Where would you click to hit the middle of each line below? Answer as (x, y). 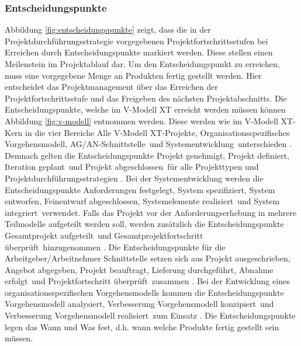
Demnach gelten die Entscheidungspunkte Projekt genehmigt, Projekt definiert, (147, 155)
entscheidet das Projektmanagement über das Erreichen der (111, 87)
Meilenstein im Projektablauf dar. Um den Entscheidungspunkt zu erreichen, (142, 64)
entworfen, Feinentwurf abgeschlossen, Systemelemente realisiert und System (142, 201)
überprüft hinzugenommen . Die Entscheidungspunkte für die (115, 247)
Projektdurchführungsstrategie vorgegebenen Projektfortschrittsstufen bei (136, 41)
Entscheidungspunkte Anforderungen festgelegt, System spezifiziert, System (140, 189)
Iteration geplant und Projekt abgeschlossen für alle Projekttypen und (132, 167)
